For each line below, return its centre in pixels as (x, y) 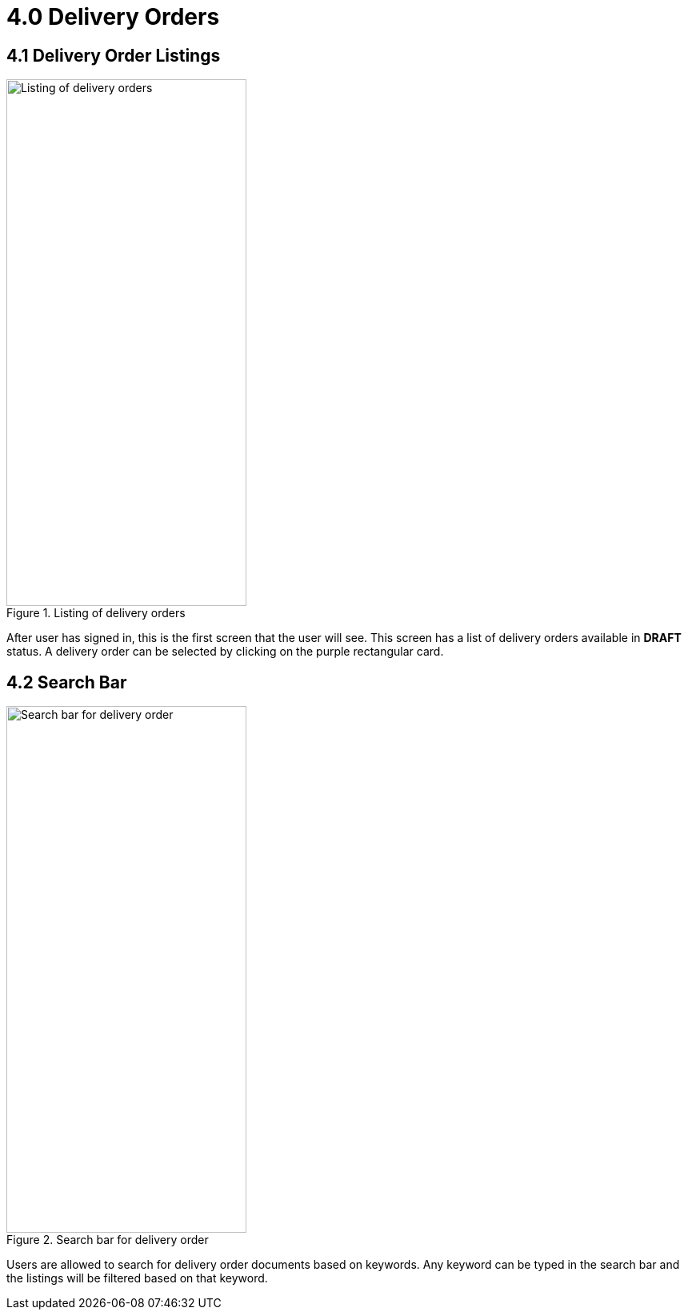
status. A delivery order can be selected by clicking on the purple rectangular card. (225, 652)
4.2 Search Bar (67, 682)
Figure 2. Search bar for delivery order (108, 1240)
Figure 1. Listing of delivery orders (96, 613)
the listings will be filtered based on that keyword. (137, 1278)
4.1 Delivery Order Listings (114, 55)
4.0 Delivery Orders (113, 17)
